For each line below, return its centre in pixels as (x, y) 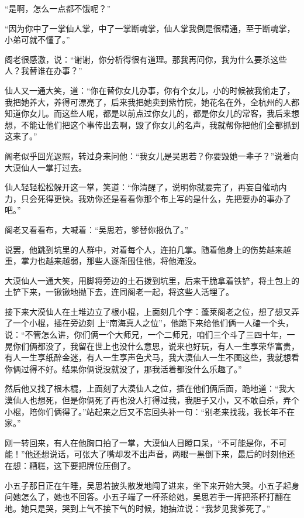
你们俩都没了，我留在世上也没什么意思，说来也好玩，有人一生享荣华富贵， (156, 346)
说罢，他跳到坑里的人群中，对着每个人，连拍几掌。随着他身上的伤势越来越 (148, 249)
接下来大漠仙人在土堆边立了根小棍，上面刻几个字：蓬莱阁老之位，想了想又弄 (152, 311)
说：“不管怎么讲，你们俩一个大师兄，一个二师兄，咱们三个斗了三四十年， (146, 335)
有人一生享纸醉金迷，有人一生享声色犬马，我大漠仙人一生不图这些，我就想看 (152, 357)
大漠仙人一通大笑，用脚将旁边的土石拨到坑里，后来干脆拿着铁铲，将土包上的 (152, 280)
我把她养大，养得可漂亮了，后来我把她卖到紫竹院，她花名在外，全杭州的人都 (152, 102)
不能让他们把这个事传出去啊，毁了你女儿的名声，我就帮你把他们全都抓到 (160, 124)
